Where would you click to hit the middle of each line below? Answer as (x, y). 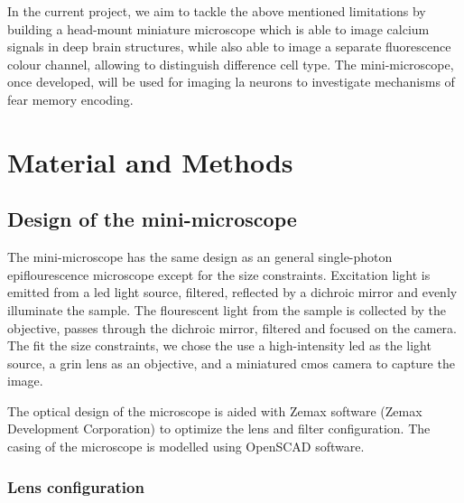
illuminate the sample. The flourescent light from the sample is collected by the (227, 309)
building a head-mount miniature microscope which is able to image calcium (218, 28)
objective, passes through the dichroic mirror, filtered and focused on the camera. (232, 327)
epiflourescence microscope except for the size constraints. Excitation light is (219, 274)
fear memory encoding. (70, 99)
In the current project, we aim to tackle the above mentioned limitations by (217, 11)
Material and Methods (150, 161)
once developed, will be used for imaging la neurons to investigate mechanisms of (231, 82)
